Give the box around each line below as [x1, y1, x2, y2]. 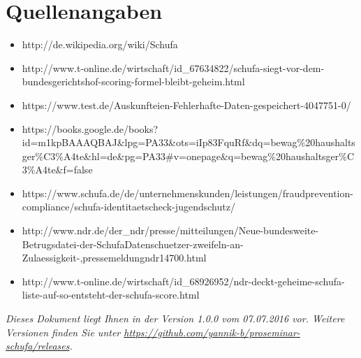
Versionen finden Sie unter [6, 324, 121, 339]
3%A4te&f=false [22, 162, 93, 177]
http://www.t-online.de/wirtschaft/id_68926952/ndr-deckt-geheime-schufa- [22, 273, 345, 288]
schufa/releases [6, 338, 70, 353]
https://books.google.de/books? [22, 121, 159, 136]
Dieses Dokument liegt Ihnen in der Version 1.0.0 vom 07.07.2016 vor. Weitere [6, 311, 345, 326]
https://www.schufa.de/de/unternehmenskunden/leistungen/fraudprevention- [22, 185, 353, 200]
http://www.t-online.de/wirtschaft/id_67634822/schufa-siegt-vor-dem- [22, 60, 325, 75]
